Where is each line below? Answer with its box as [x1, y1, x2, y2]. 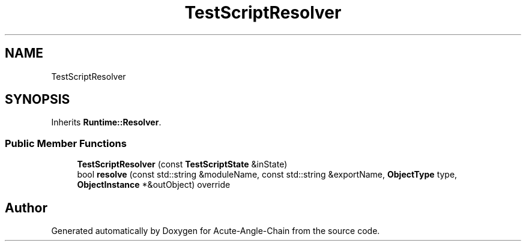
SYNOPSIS [5, 92, 70, 107]
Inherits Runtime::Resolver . [51, 117, 162, 128]
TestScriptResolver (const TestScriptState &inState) [77, 159, 288, 170]
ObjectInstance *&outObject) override [77, 179, 231, 190]
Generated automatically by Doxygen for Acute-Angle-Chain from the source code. [51, 226, 380, 236]
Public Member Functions [5, 137, 127, 149]
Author [5, 200, 47, 215]
